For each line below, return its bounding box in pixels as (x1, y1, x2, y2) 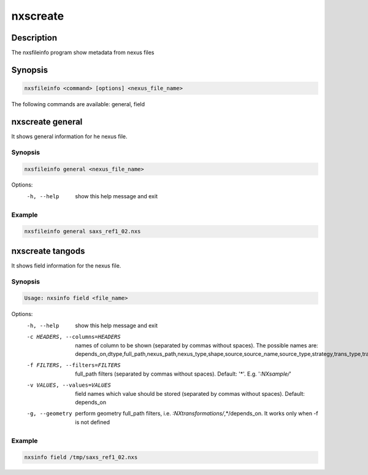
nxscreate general (11, 117, 83, 127)
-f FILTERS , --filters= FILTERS (26, 362, 121, 369)
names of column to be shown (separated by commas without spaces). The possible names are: (75, 341, 318, 349)
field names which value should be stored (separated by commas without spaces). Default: (75, 390, 305, 397)
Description (11, 33, 58, 43)
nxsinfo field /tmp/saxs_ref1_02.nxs (24, 454, 138, 461)
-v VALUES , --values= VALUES (26, 382, 112, 389)
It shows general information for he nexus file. (11, 133, 128, 140)
